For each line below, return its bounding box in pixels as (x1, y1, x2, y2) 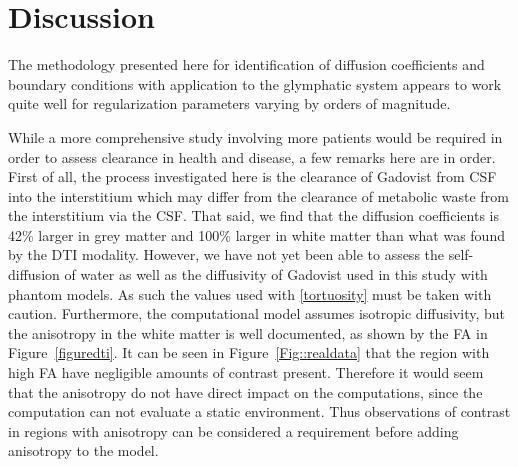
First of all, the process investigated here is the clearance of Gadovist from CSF (8, 166, 497, 187)
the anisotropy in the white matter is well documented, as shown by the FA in (8, 322, 488, 343)
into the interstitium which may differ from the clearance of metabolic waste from (8, 185, 509, 206)
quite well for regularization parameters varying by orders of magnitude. (8, 93, 451, 114)
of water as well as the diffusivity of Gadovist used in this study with (64, 264, 488, 285)
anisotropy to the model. (8, 440, 159, 461)
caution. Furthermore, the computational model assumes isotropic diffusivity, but (8, 303, 505, 324)
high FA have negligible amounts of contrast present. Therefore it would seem (8, 362, 484, 383)
